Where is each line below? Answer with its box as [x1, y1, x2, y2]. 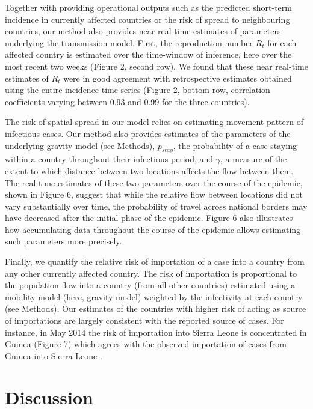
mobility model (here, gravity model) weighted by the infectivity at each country [5, 290, 303, 303]
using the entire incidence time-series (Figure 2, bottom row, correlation [5, 83, 270, 96]
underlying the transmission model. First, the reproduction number [5, 36, 253, 49]
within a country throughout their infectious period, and [5, 153, 214, 165]
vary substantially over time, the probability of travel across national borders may [5, 199, 308, 212]
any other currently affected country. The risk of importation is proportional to [5, 267, 297, 279]
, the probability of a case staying [173, 139, 297, 151]
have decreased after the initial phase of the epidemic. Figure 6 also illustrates [5, 211, 293, 224]
